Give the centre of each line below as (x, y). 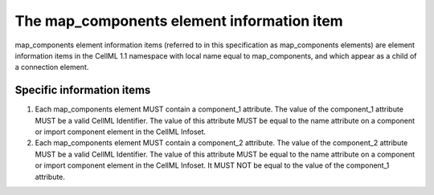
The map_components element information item (179, 21)
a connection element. (52, 67)
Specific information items (83, 90)
